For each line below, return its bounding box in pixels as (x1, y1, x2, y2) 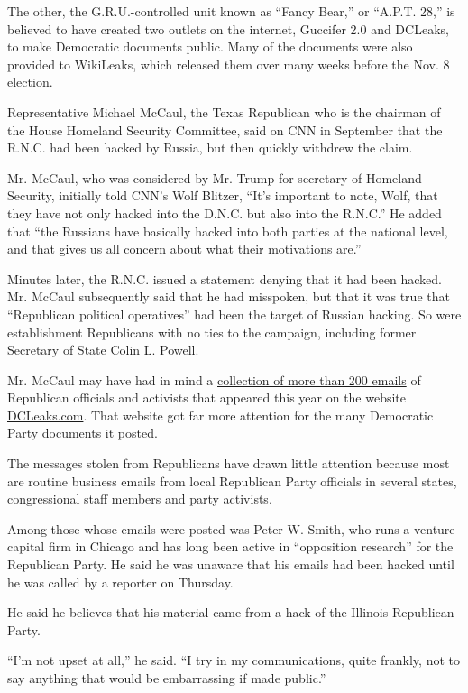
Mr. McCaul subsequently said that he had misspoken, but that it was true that (7, 287, 450, 306)
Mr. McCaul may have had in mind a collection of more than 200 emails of (7, 370, 421, 389)
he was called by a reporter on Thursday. (7, 572, 234, 591)
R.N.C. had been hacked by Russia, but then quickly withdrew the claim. (7, 138, 413, 157)
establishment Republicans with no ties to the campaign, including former (7, 322, 417, 341)
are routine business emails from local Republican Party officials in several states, (7, 471, 457, 490)
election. (7, 72, 53, 91)
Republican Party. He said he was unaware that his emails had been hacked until (7, 555, 454, 574)
